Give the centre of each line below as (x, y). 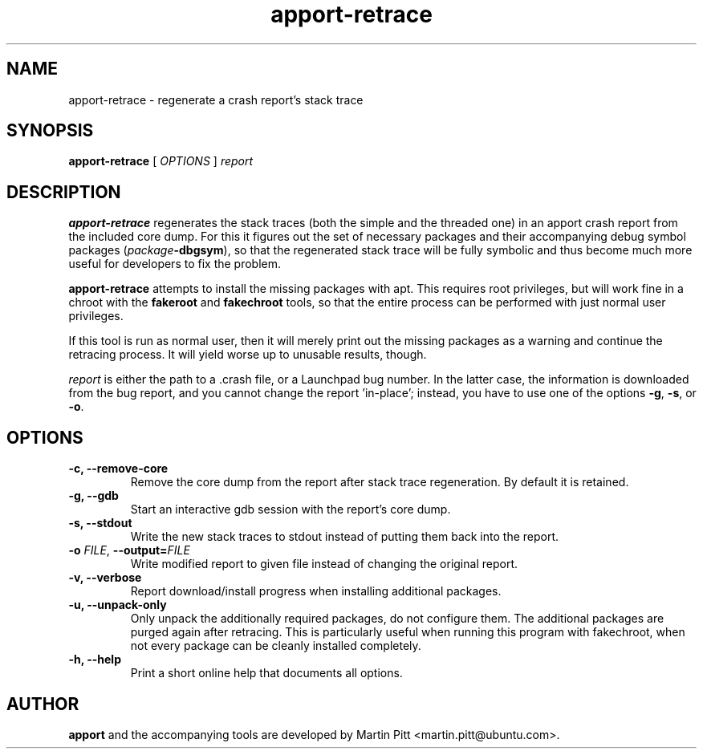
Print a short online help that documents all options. (266, 673)
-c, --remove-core (118, 469)
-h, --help (95, 660)
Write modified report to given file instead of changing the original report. (324, 564)
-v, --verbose (105, 578)
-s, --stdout (100, 523)
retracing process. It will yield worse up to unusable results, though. (248, 355)
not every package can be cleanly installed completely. (276, 646)
